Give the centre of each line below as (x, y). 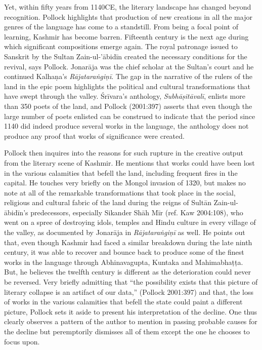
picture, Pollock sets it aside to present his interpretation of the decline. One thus (131, 311)
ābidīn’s (16, 212)
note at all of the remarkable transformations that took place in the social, (120, 192)
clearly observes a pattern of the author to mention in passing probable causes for (131, 321)
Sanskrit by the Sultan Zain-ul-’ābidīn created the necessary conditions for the (126, 56)
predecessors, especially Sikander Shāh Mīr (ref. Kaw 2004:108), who (137, 212)
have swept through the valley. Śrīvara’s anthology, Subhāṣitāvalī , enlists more (125, 96)
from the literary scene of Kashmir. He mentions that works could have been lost (129, 162)
